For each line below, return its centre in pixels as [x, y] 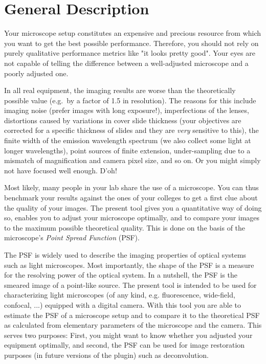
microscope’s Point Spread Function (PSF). [72, 237]
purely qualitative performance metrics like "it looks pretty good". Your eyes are [130, 53]
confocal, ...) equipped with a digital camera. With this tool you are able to [123, 304]
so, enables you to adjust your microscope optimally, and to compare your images [132, 218]
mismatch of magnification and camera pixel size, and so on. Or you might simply [132, 160]
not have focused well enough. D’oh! [61, 170]
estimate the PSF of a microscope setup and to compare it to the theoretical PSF [132, 315]
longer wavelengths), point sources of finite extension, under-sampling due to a [127, 150]
